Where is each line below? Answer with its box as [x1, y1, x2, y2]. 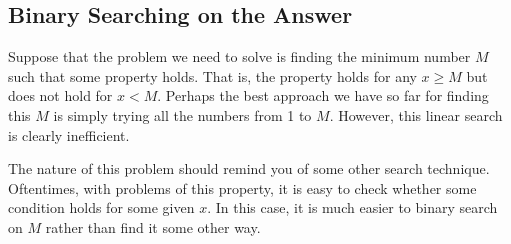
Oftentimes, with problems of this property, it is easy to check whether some [8, 177, 477, 198]
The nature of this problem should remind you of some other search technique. [8, 158, 490, 179]
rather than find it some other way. [45, 216, 261, 237]
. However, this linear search [329, 104, 503, 125]
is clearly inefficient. [8, 124, 130, 145]
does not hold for [8, 85, 113, 106]
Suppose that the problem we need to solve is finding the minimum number [8, 46, 471, 67]
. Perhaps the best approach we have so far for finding [157, 85, 489, 106]
